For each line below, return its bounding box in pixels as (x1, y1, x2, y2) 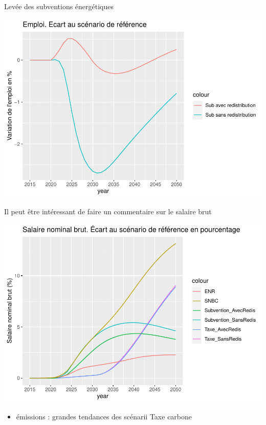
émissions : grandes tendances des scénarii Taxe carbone (16, 411, 192, 422)
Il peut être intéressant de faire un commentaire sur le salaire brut (4, 206, 212, 217)
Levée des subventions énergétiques (4, 1, 114, 11)
